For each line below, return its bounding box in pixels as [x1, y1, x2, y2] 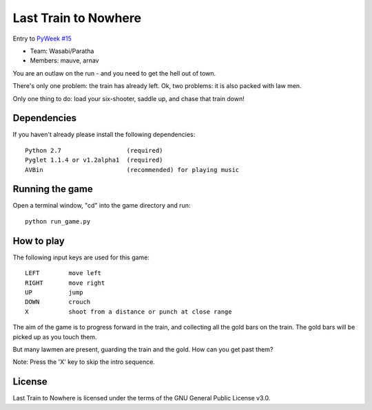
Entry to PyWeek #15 [12, 34, 72, 43]
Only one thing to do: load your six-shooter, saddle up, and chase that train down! [12, 94, 245, 102]
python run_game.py [25, 217, 91, 225]
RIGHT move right [25, 279, 105, 287]
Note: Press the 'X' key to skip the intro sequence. [12, 358, 155, 366]
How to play [12, 235, 65, 247]
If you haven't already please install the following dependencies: [12, 131, 196, 139]
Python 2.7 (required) [25, 147, 163, 154]
